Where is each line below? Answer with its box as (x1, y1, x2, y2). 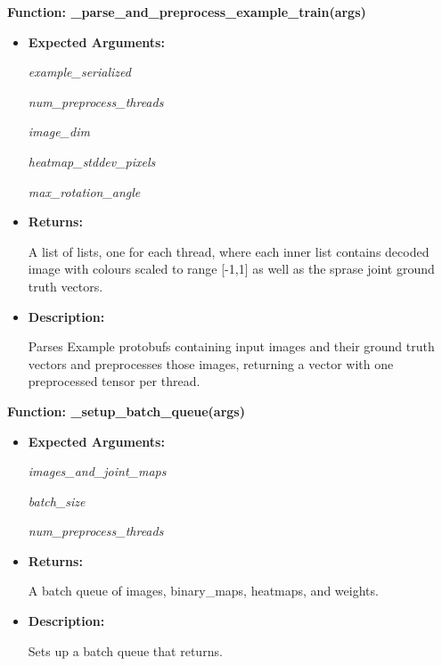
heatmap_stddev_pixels (28, 152, 156, 170)
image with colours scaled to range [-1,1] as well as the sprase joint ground (28, 259, 435, 278)
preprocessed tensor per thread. (28, 372, 201, 391)
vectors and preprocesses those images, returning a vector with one (28, 354, 394, 373)
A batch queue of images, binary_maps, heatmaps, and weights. (28, 581, 379, 600)
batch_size (28, 491, 86, 510)
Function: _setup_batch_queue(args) (7, 401, 245, 420)
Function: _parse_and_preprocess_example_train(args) (7, 3, 366, 21)
